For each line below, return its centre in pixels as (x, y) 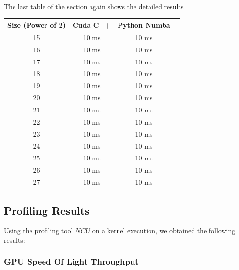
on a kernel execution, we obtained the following (164, 230)
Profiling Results (47, 210)
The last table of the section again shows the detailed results (94, 6)
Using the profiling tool (38, 230)
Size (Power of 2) (37, 25)
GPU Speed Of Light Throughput (71, 262)
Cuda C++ (92, 25)
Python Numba (144, 25)
